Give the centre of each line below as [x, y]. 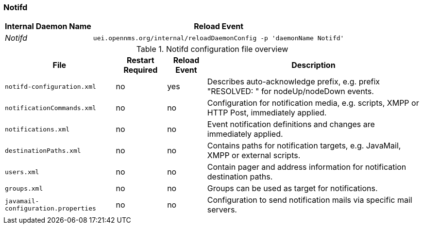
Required [141, 70]
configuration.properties [51, 209]
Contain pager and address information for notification [307, 167]
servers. [222, 210]
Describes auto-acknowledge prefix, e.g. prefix [294, 82]
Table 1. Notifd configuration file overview [212, 49]
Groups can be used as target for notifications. [292, 188]
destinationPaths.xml [43, 150]
